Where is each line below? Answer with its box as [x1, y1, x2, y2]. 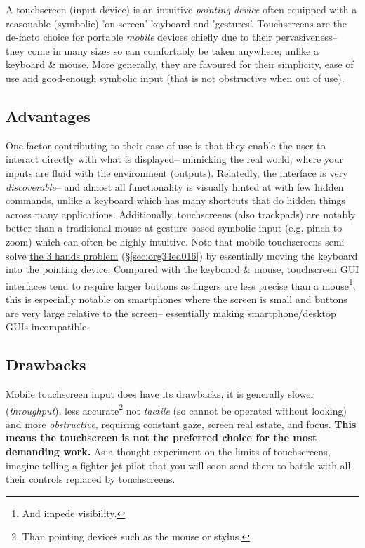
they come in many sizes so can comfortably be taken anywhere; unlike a [6, 43, 319, 58]
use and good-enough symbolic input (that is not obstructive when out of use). [6, 70, 345, 85]
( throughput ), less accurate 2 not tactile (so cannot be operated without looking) [6, 401, 347, 417]
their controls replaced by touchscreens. [6, 472, 175, 486]
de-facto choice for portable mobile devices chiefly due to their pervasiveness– [6, 29, 338, 44]
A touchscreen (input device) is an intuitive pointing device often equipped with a [6, 2, 357, 16]
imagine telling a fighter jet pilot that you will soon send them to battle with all [6, 457, 351, 472]
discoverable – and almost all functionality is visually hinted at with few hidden [6, 179, 344, 194]
